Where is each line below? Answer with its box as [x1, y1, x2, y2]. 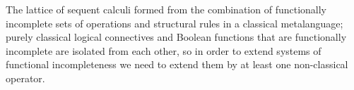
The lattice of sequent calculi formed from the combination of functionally [6, 2, 327, 16]
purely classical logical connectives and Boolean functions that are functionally [6, 30, 347, 44]
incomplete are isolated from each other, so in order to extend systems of [6, 43, 321, 58]
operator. [6, 70, 45, 85]
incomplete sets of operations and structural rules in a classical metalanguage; [6, 15, 343, 30]
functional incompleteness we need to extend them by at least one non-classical [6, 57, 348, 72]
